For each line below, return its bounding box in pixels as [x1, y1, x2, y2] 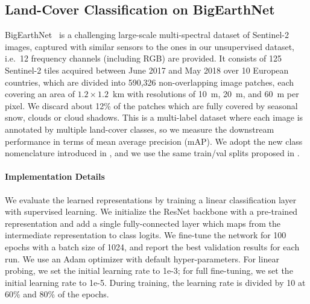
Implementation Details [5, 170, 105, 183]
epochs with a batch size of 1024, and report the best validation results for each [5, 240, 300, 253]
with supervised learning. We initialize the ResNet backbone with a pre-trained [5, 205, 298, 218]
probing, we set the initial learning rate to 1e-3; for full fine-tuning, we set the [5, 264, 293, 277]
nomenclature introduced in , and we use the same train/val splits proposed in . [5, 147, 300, 159]
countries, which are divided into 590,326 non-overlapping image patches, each [5, 75, 294, 88]
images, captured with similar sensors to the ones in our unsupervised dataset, [5, 40, 294, 52]
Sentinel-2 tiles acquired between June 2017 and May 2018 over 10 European [5, 63, 289, 76]
